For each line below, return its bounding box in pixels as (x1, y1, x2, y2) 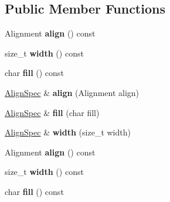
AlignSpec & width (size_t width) (5, 126, 131, 138)
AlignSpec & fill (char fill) (5, 106, 100, 118)
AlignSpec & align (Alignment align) (5, 86, 140, 98)
